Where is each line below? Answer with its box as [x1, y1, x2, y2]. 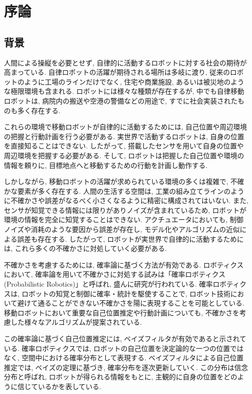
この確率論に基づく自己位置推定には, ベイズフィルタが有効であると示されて [4, 333, 247, 344]
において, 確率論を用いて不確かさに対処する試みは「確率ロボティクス [4, 269, 226, 279]
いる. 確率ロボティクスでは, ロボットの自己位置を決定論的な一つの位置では [4, 343, 244, 353]
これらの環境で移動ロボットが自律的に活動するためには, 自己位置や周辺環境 [4, 122, 247, 132]
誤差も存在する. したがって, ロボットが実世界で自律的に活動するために [17, 233, 244, 244]
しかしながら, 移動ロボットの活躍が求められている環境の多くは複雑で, [4, 176, 229, 187]
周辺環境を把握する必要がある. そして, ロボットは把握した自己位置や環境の [4, 150, 244, 160]
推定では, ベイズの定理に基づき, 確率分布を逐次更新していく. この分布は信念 [4, 362, 248, 372]
